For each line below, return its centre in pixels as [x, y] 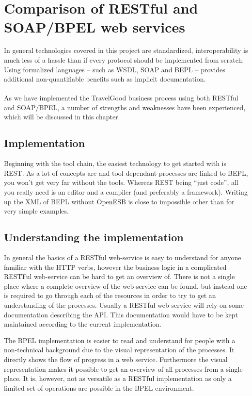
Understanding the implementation [94, 237]
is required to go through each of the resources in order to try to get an [110, 295]
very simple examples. [36, 211]
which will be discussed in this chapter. [62, 117]
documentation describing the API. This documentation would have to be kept [121, 314]
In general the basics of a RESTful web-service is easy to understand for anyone [123, 257]
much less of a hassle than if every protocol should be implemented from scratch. [124, 59]
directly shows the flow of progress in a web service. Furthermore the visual [116, 359]
